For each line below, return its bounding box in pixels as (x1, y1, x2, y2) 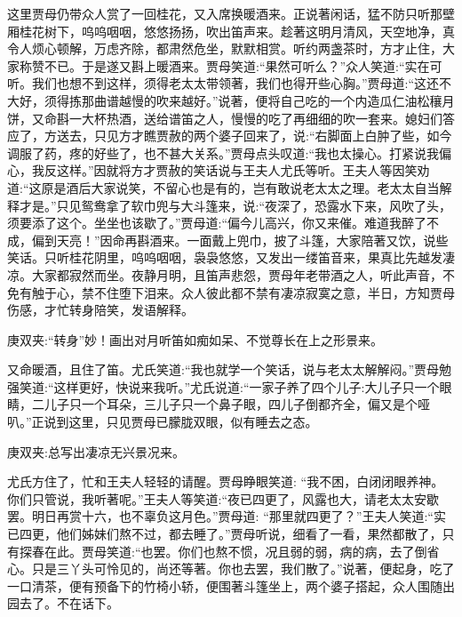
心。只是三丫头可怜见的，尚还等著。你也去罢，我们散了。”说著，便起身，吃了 (7, 559, 455, 578)
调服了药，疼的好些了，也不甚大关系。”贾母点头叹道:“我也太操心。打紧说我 (7, 143, 440, 162)
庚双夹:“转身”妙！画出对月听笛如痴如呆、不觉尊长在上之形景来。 (7, 330, 384, 349)
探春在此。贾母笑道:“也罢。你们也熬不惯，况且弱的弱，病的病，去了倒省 (19, 541, 440, 560)
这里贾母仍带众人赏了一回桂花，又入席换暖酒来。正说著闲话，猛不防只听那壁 (7, 4, 455, 22)
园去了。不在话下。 (7, 594, 119, 613)
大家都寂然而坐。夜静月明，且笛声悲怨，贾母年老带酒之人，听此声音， (31, 265, 442, 284)
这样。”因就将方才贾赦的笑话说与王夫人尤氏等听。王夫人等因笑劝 (56, 161, 430, 180)
